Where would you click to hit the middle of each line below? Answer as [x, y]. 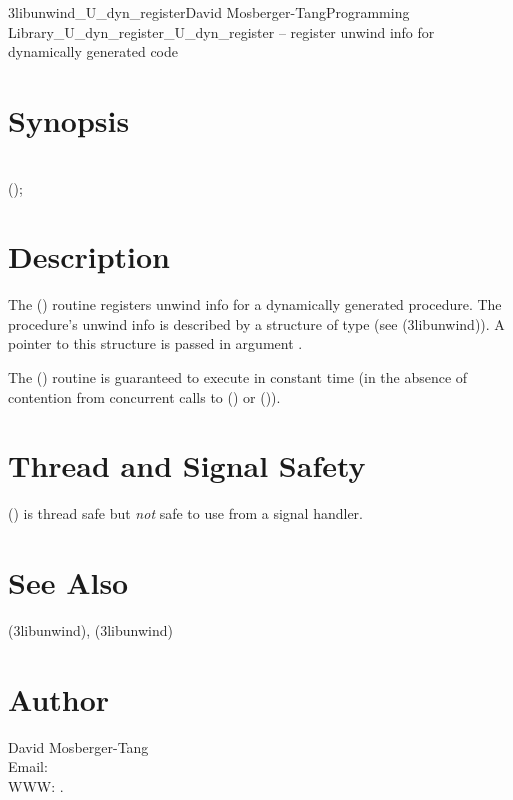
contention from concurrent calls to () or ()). [144, 396]
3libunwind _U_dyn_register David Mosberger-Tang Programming [209, 12]
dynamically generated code [93, 51]
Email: [28, 766]
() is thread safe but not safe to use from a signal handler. [186, 513]
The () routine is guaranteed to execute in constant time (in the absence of [238, 377]
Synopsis [69, 119]
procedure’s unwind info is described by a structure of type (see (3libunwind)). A [256, 323]
